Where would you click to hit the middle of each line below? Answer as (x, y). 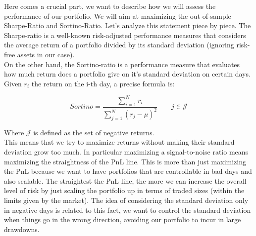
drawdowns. (22, 229)
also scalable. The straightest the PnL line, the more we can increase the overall (125, 180)
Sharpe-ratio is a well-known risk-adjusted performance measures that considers (125, 35)
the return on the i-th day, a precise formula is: (103, 83)
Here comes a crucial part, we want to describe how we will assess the (110, 6)
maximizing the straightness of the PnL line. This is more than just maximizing (125, 161)
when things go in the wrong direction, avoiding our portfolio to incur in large (123, 219)
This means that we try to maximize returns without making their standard (119, 142)
